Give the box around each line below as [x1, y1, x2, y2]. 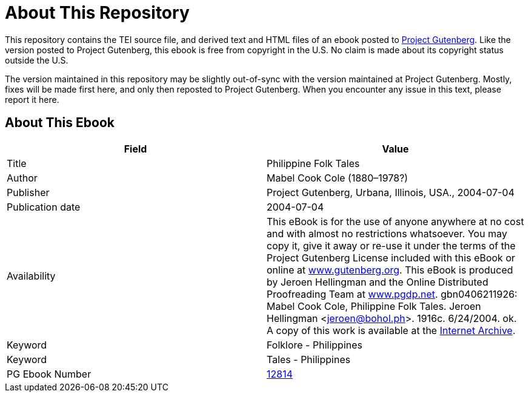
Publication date [7, 200, 81, 213]
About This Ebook [5, 115, 115, 131]
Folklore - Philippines [267, 338, 362, 351]
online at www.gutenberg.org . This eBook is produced [267, 263, 513, 276]
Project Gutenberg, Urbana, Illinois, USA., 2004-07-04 [267, 186, 514, 198]
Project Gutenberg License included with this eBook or [267, 251, 516, 264]
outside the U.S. [5, 54, 68, 65]
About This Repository [5, 2, 190, 23]
